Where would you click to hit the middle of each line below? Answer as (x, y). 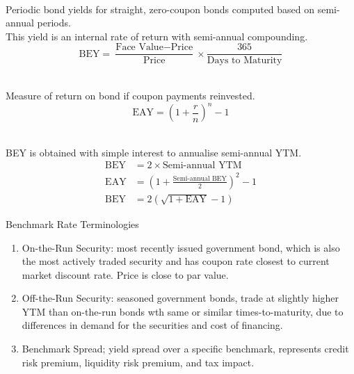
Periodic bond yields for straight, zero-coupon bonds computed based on (160, 9)
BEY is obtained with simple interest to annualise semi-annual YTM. (154, 152)
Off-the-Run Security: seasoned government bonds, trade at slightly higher (180, 298)
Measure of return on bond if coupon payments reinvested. (130, 96)
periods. (54, 23)
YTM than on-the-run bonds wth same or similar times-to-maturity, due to (183, 311)
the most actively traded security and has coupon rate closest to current (176, 261)
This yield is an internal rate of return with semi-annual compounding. (157, 36)
